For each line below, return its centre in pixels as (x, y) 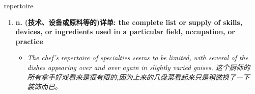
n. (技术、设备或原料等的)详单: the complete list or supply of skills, (129, 22)
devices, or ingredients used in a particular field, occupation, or (125, 32)
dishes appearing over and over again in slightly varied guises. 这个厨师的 (139, 67)
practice (29, 41)
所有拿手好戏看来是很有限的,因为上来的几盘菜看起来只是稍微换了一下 (138, 77)
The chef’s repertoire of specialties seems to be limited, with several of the (138, 58)
